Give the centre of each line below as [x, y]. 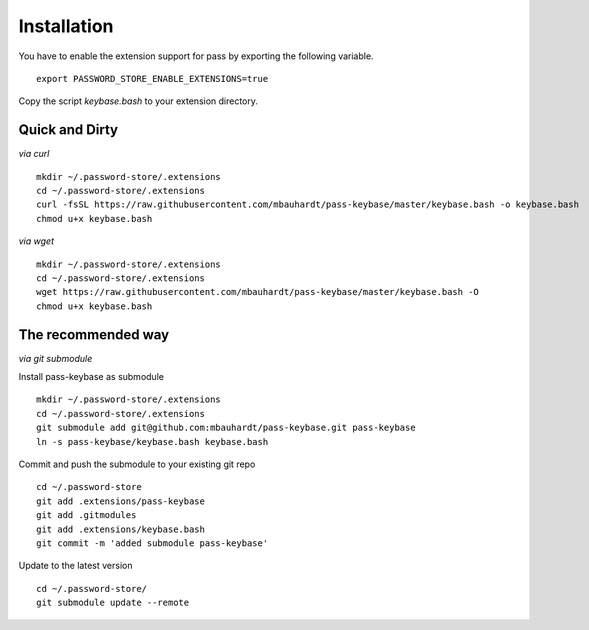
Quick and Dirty [68, 130]
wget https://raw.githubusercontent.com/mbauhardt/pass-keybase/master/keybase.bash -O [258, 292]
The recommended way [94, 334]
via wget [36, 241]
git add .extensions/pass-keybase [120, 501]
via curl [34, 154]
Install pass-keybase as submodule [91, 377]
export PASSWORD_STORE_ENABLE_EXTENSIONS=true [152, 78]
